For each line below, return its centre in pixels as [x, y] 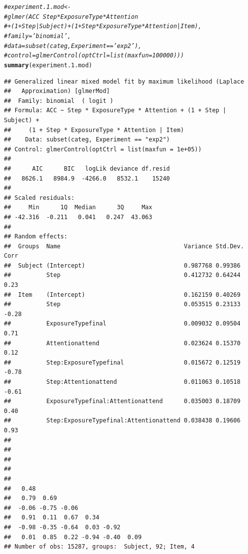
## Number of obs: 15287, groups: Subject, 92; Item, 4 [99, 547]
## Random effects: [36, 237]
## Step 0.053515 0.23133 [122, 304]
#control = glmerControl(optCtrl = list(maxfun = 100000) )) [94, 56]
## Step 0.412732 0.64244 [122, 275]
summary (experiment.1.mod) [48, 65]
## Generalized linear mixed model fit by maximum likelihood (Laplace [124, 81]
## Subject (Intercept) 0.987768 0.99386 [122, 265]
